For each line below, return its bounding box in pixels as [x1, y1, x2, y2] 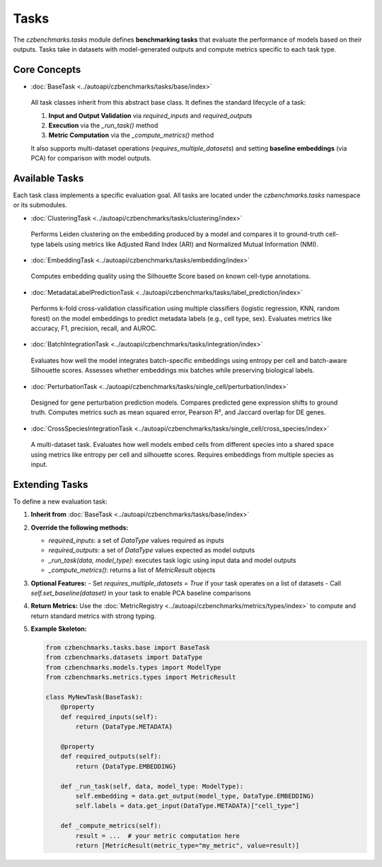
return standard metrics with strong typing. [30, 612, 156, 620]
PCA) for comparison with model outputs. [30, 154, 152, 163]
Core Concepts [13, 64, 81, 76]
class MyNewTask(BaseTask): [45, 693, 143, 702]
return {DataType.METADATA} [75, 723, 173, 731]
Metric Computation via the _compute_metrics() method [48, 131, 214, 139]
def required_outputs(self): [60, 752, 162, 760]
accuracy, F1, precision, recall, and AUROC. [30, 324, 158, 332]
